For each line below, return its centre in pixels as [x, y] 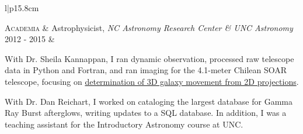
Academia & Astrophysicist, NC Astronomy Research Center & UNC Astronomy [149, 27]
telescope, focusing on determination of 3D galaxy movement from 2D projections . [152, 81]
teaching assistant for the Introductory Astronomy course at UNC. [124, 124]
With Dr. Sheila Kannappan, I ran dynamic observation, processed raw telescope [149, 58]
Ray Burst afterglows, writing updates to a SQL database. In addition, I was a [146, 113]
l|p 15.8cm [22, 8]
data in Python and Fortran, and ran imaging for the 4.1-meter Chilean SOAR [146, 70]
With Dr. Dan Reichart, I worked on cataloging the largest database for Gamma [149, 101]
